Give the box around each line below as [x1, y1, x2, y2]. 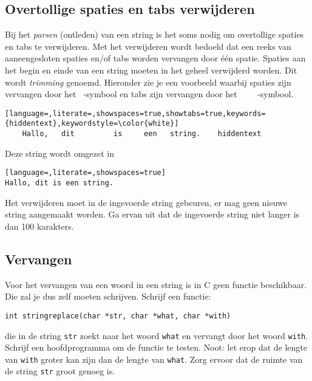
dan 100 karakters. [5, 219, 74, 232]
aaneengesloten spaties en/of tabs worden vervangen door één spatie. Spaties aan [5, 52, 306, 64]
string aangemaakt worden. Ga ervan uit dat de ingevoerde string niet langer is [5, 208, 300, 221]
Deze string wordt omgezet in [5, 146, 114, 159]
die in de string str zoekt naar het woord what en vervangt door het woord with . [5, 329, 308, 342]
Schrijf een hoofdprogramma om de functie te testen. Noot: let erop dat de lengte [5, 341, 308, 354]
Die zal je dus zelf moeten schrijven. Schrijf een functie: [5, 290, 211, 303]
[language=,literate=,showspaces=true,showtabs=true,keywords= [5, 109, 266, 118]
